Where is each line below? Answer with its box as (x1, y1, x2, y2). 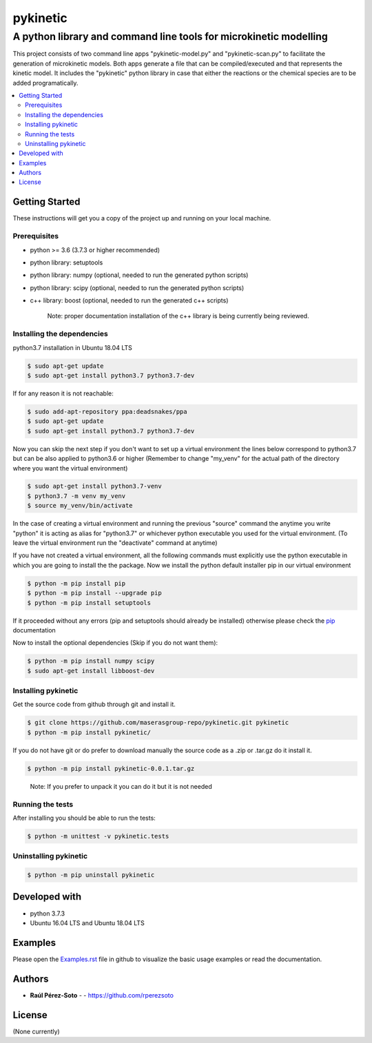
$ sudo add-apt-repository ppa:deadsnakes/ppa (27, 407, 187, 415)
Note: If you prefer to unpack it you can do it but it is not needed (30, 782, 213, 790)
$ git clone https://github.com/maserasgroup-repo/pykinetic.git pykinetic (27, 719, 289, 727)
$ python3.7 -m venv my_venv (27, 492, 126, 499)
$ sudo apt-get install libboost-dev (27, 667, 155, 674)
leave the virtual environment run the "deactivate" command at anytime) (12, 539, 218, 547)
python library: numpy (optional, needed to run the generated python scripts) (30, 271, 249, 279)
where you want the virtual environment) (12, 464, 128, 472)
